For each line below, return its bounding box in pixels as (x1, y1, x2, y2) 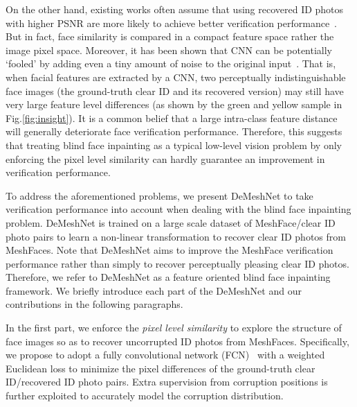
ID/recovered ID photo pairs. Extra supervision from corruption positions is (6, 374, 328, 389)
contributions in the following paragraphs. (6, 297, 183, 311)
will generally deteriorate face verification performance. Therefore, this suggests (6, 124, 342, 139)
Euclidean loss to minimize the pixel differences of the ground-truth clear (6, 361, 315, 375)
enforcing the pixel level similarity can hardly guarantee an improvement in (6, 151, 325, 166)
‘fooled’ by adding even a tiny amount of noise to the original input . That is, (6, 56, 336, 71)
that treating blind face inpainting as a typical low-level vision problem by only (6, 137, 342, 152)
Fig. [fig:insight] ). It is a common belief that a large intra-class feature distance (6, 110, 338, 125)
